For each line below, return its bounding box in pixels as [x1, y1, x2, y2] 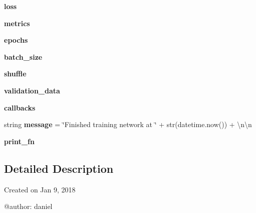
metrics [4, 18, 30, 28]
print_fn [4, 136, 35, 146]
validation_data [4, 85, 60, 95]
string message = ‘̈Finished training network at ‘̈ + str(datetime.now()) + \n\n [4, 119, 252, 130]
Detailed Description [4, 160, 114, 176]
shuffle [4, 68, 27, 79]
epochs [4, 35, 28, 45]
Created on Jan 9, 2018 [4, 184, 76, 194]
